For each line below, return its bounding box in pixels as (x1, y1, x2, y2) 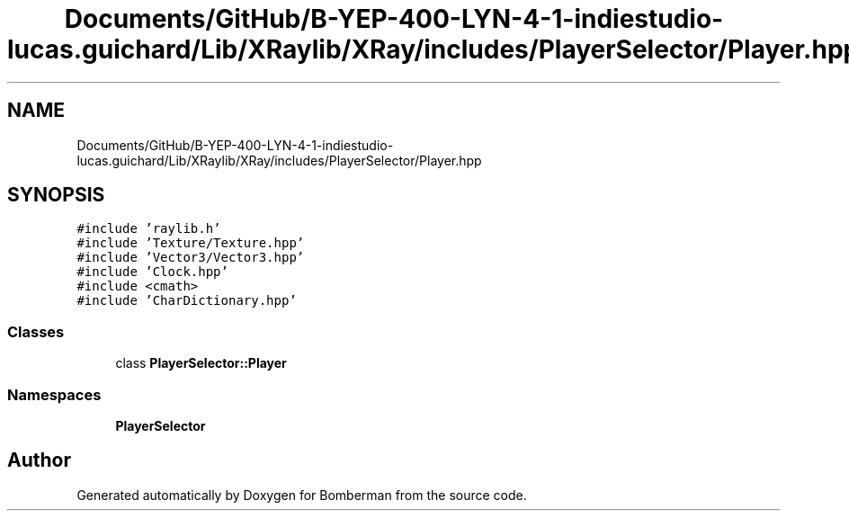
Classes (7, 322, 65, 341)
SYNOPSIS (7, 183, 105, 207)
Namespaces (7, 385, 102, 404)
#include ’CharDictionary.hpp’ (76, 293, 297, 308)
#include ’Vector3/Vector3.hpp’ (76, 250, 305, 265)
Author (7, 449, 71, 472)
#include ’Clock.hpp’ (76, 264, 228, 280)
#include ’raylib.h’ (76, 221, 221, 237)
